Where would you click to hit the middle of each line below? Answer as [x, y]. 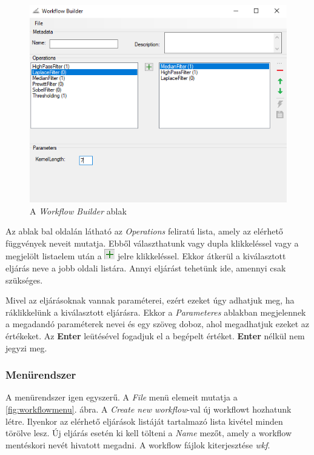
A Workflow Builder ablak [78, 211]
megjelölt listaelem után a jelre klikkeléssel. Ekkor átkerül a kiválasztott [146, 256]
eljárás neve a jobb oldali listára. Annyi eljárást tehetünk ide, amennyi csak [146, 267]
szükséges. [24, 280]
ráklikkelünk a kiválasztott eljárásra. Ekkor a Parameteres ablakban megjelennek [156, 312]
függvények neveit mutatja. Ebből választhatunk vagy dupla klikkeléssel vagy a [152, 243]
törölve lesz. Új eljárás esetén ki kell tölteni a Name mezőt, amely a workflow [149, 433]
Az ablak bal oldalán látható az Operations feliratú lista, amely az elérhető [144, 231]
